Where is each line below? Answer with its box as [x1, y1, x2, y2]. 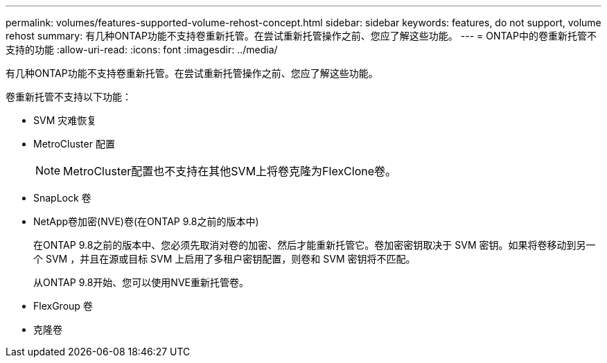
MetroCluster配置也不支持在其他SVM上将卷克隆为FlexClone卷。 [63, 164, 397, 178]
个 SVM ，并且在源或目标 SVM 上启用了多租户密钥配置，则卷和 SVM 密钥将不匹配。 [33, 253, 416, 265]
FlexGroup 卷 [33, 300, 93, 312]
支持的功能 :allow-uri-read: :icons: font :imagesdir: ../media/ [6, 44, 278, 55]
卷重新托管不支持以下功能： [6, 91, 132, 103]
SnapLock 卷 [33, 192, 91, 204]
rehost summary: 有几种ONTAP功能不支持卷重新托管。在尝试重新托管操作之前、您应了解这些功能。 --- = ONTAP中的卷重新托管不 [6, 30, 597, 42]
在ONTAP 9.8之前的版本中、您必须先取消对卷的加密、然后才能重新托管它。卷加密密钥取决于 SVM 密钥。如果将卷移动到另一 [33, 239, 596, 251]
